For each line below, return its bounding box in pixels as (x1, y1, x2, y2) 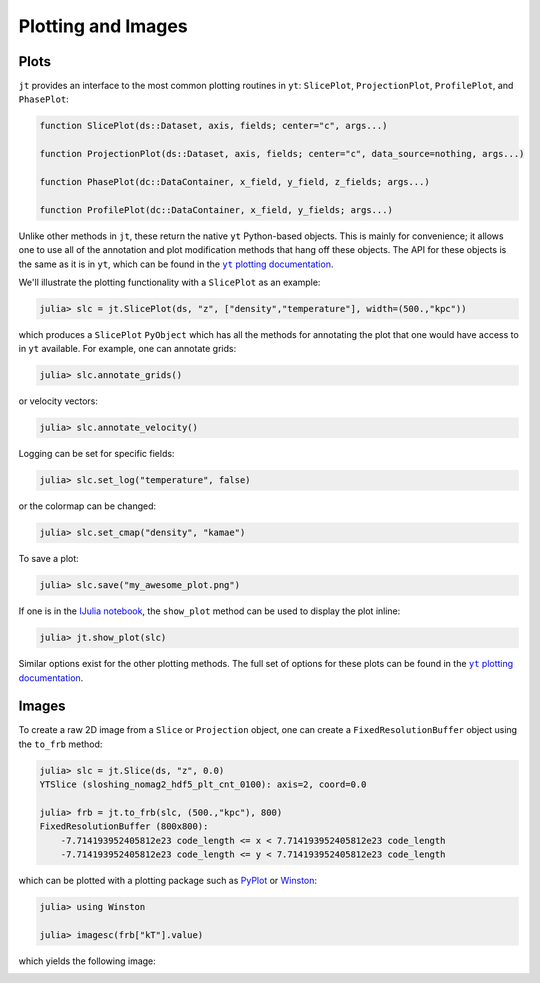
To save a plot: (18, 553, 79, 565)
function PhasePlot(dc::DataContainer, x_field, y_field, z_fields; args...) (39, 176, 430, 187)
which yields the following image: (18, 955, 157, 967)
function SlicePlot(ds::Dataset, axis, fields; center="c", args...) (39, 120, 388, 132)
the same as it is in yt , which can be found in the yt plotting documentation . (18, 258, 334, 270)
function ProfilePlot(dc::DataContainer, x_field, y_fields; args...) (39, 204, 394, 215)
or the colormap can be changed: (18, 500, 157, 512)
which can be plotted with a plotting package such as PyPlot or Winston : (18, 875, 318, 887)
